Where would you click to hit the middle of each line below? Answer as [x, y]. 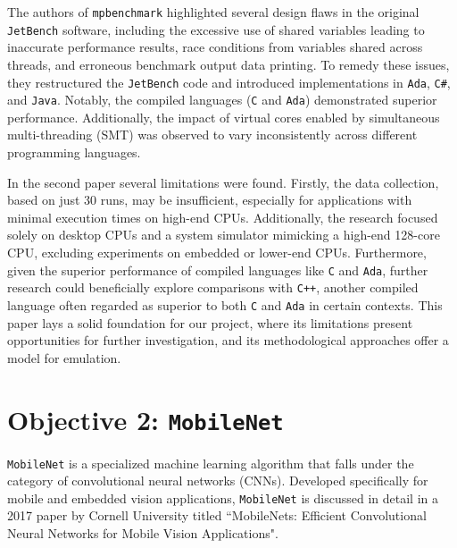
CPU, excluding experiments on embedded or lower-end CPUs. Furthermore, [217, 252]
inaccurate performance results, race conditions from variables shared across [215, 47]
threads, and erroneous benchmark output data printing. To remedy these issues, [228, 64]
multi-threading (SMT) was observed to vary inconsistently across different [212, 135]
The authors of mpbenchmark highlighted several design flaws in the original [213, 12]
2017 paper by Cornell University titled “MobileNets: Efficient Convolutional [217, 515]
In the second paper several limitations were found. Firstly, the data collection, [223, 182]
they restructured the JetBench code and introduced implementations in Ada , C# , [229, 82]
